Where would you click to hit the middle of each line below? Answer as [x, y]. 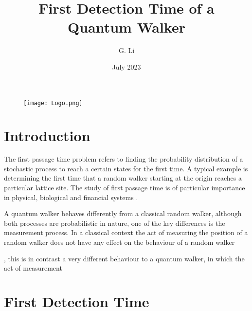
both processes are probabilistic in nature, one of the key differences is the [115, 223]
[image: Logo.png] [53, 103]
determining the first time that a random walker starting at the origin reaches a [123, 178]
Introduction [47, 136]
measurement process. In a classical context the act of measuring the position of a [126, 232]
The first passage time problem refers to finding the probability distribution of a [124, 159]
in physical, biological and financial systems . [71, 197]
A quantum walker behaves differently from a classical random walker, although [123, 213]
